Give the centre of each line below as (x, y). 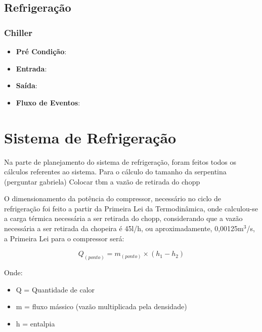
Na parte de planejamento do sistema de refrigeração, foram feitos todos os (120, 161)
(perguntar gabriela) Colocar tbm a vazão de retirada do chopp (102, 181)
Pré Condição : (41, 51)
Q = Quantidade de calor (55, 289)
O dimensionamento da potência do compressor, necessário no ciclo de (113, 198)
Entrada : (31, 68)
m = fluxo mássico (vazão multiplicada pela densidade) (101, 306)
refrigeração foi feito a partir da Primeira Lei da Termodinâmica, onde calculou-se (131, 208)
